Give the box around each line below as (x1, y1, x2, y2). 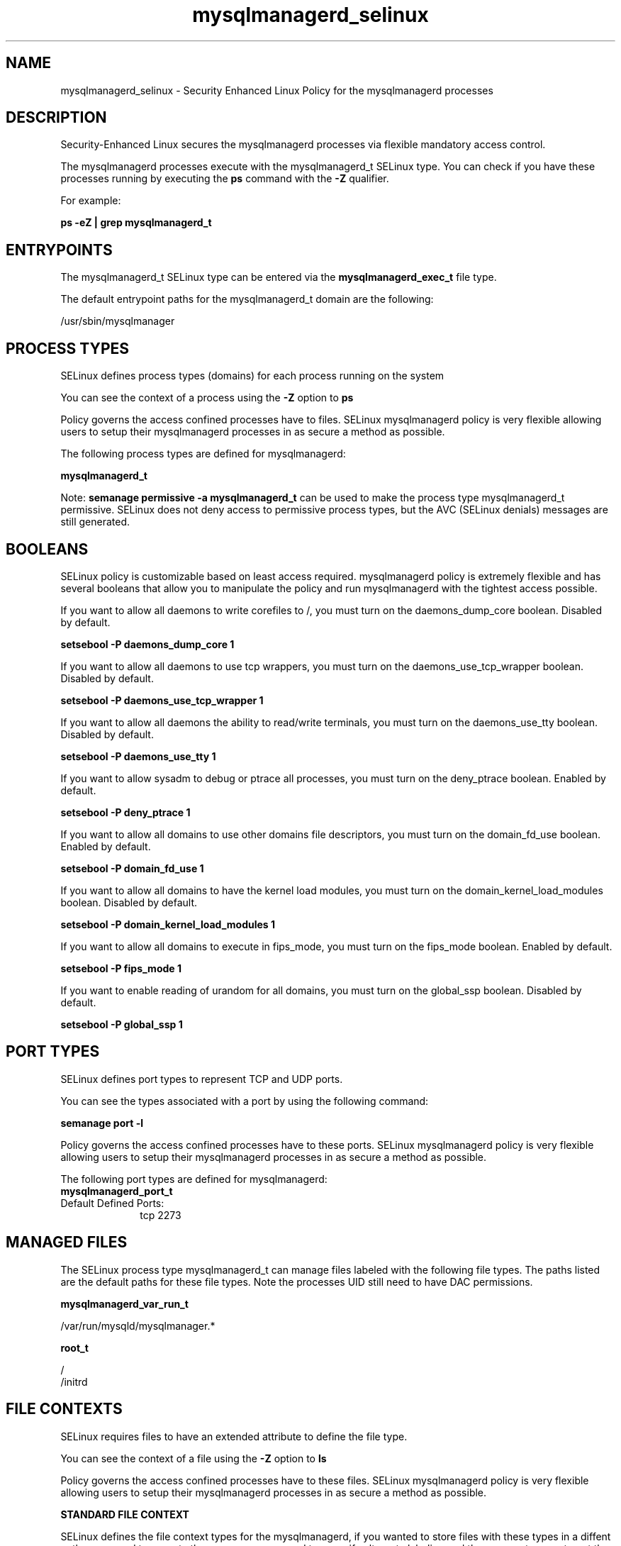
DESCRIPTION (6, 109, 107, 127)
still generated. (60, 516, 130, 528)
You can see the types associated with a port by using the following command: (60, 1094, 429, 1107)
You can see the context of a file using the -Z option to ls (60, 1452, 327, 1464)
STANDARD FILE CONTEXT (60, 1508, 189, 1520)
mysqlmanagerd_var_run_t (60, 1297, 189, 1310)
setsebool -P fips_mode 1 (60, 962, 181, 974)
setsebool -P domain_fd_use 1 (60, 862, 204, 874)
